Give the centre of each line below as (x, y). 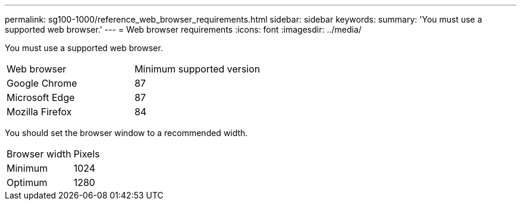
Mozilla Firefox (39, 112)
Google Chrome (42, 83)
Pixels (87, 154)
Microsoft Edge (41, 97)
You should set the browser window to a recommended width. (126, 133)
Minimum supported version (197, 69)
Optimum (27, 182)
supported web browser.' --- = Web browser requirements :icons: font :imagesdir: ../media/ (183, 29)
